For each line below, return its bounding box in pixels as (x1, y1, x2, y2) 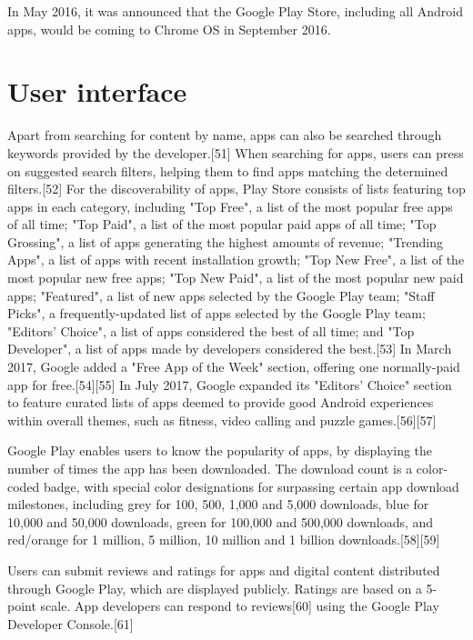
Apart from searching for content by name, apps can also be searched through (7, 125, 442, 145)
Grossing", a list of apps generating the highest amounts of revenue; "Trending (7, 232, 444, 251)
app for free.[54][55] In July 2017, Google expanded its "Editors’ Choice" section (7, 375, 452, 394)
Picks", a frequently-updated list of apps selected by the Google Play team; (7, 304, 426, 323)
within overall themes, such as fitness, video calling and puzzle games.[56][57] (7, 410, 437, 429)
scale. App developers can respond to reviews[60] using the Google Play (40, 596, 439, 615)
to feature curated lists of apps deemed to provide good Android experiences (7, 393, 434, 412)
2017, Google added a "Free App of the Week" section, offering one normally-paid (7, 357, 460, 376)
